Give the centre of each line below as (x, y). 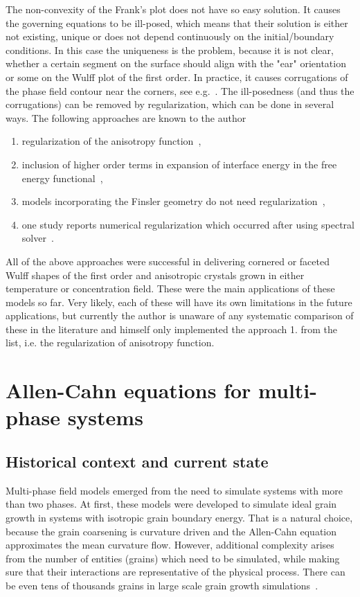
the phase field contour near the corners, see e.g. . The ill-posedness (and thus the (180, 90)
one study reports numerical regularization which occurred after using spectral (188, 224)
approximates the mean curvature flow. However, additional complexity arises (170, 545)
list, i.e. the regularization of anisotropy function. (110, 342)
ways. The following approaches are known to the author (126, 117)
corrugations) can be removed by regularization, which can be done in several (170, 104)
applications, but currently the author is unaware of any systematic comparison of (180, 315)
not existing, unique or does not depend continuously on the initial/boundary (170, 36)
